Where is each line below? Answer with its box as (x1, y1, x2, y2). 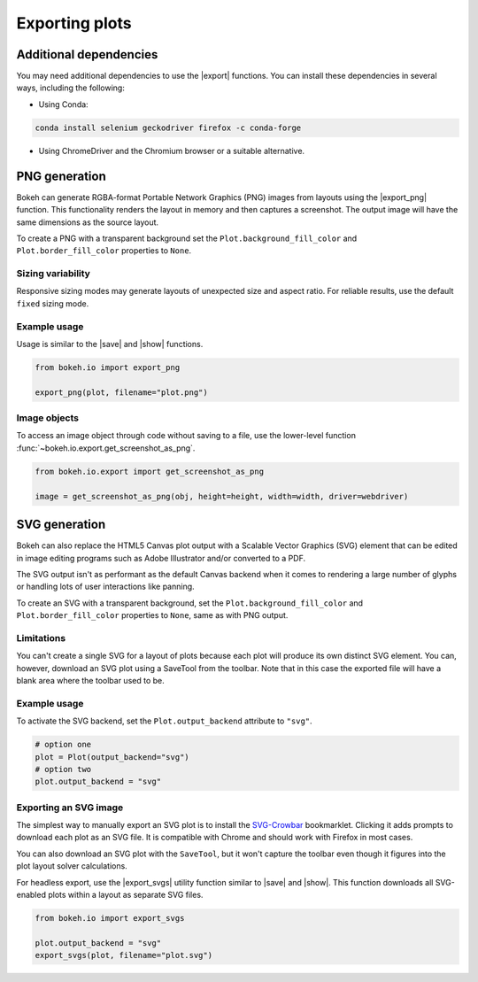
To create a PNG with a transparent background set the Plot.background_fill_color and (16, 233, 358, 244)
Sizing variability (16, 267, 90, 280)
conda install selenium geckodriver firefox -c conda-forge (35, 122, 302, 133)
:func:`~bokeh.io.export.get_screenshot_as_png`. (16, 443, 196, 453)
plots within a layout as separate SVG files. (47, 889, 204, 900)
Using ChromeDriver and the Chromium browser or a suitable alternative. (38, 145, 305, 156)
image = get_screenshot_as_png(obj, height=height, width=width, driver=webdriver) (35, 491, 409, 501)
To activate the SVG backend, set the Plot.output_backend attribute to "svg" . (16, 715, 313, 726)
